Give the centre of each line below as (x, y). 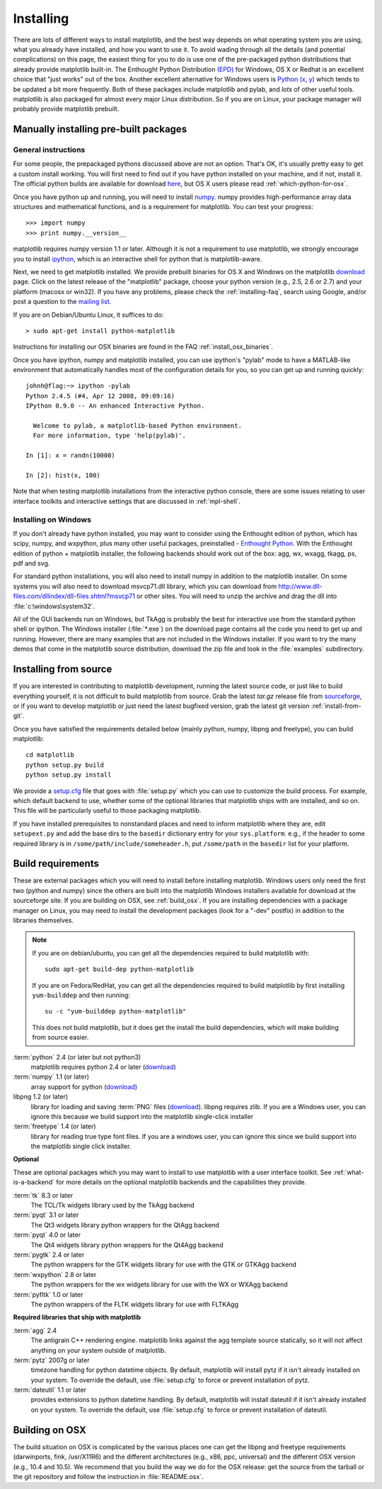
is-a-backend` (34, 1182)
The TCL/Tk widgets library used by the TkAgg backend (112, 1206)
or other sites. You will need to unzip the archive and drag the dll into (237, 596)
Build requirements (56, 864)
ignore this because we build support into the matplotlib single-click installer (142, 1116)
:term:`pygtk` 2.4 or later (49, 1254)
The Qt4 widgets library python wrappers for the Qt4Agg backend (127, 1244)
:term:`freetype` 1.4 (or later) (54, 1126)
